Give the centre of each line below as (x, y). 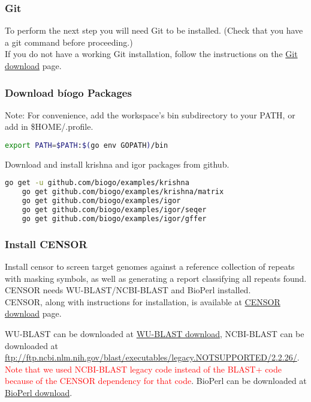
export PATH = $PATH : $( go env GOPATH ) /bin (87, 145)
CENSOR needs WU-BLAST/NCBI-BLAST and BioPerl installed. (128, 290)
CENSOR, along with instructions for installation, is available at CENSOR (143, 301)
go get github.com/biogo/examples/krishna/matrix (123, 192)
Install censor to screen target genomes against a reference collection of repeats (150, 266)
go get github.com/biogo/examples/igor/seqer (114, 210)
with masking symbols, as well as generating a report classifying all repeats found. (156, 278)
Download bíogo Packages (68, 92)
